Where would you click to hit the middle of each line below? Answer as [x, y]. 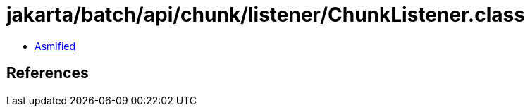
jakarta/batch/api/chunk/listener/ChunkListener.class [266, 15]
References [48, 73]
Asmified [55, 46]
